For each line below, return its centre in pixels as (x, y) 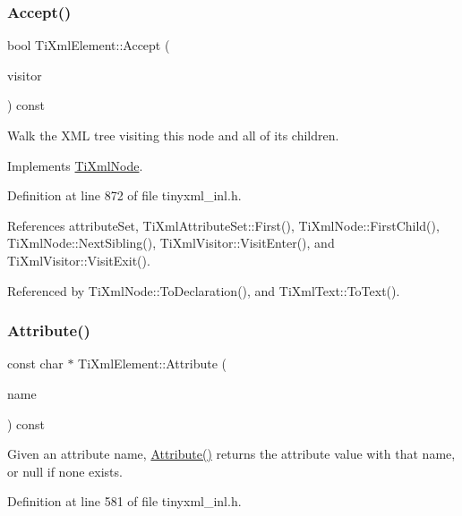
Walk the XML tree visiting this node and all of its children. (173, 135)
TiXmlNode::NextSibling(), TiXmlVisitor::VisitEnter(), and (171, 243)
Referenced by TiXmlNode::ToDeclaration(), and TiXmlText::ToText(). (204, 290)
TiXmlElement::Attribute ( (152, 364)
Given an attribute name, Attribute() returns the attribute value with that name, (231, 454)
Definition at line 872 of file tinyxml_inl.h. (124, 195)
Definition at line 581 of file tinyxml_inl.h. (124, 501)
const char (35, 364)
